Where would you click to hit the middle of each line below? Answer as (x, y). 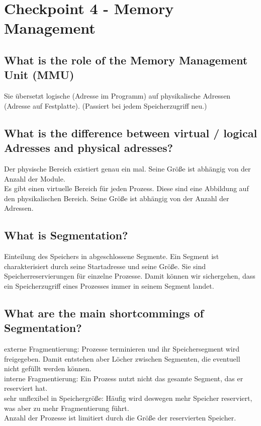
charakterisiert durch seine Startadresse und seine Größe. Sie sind (105, 266)
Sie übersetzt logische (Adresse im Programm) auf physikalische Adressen (117, 96)
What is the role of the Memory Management (126, 60)
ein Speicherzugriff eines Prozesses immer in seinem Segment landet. (109, 285)
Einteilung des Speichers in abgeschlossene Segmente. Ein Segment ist (112, 256)
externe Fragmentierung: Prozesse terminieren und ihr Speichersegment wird (122, 349)
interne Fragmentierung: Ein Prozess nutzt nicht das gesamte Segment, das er (124, 378)
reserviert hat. (26, 388)
